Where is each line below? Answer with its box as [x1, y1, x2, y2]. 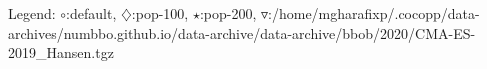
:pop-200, [199, 3, 257, 23]
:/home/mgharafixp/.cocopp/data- [268, 3, 480, 23]
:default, [66, 3, 117, 23]
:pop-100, [131, 3, 189, 23]
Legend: [8, 3, 56, 23]
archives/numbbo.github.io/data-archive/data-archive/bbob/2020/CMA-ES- [8, 22, 476, 43]
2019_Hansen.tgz [8, 42, 114, 63]
